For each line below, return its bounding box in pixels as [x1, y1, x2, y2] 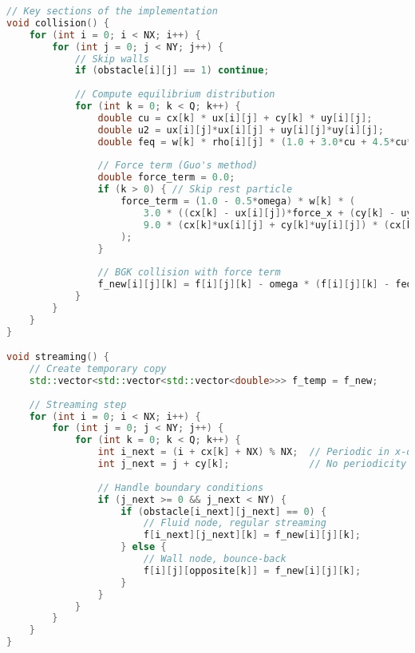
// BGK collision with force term [97, 267, 281, 279]
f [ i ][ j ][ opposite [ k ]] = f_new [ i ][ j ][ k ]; [143, 564, 362, 576]
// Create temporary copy [29, 363, 167, 375]
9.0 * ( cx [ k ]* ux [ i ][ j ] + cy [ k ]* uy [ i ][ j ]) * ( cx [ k [143, 219, 413, 231]
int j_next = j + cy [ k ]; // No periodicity [97, 458, 407, 470]
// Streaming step [29, 398, 127, 410]
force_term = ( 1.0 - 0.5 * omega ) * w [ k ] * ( [121, 196, 355, 207]
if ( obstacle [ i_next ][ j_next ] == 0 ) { [121, 505, 327, 517]
